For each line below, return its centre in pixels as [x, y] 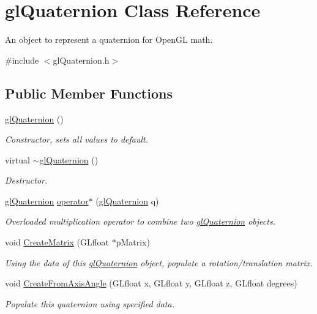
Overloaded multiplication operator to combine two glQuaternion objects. [140, 221]
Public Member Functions [89, 93]
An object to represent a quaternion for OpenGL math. [109, 39]
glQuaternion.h [81, 60]
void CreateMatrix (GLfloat [57, 242]
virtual [17, 159]
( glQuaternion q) [127, 200]
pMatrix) [133, 242]
